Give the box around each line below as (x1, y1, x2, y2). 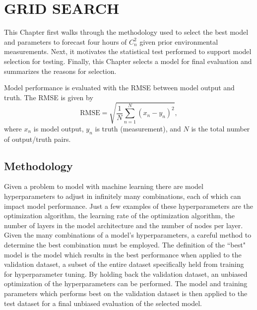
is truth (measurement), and (95, 123, 181, 133)
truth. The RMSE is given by (4, 92, 93, 102)
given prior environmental (139, 36, 218, 47)
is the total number (191, 123, 250, 133)
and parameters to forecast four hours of (4, 36, 127, 47)
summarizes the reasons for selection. (4, 65, 117, 76)
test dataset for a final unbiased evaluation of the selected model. (4, 298, 202, 308)
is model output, (33, 123, 84, 133)
